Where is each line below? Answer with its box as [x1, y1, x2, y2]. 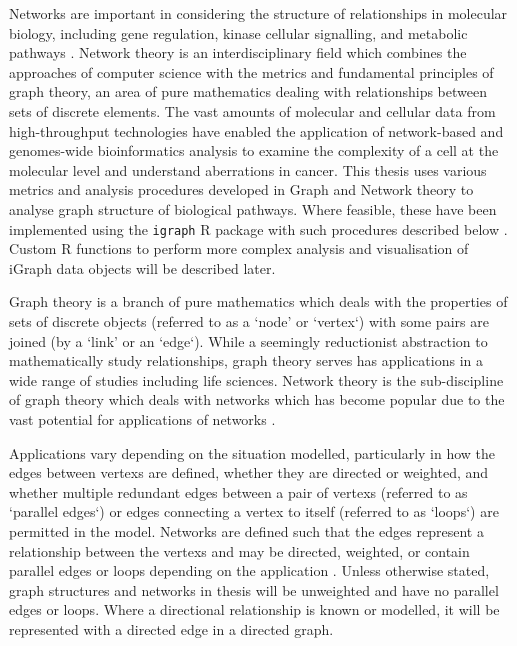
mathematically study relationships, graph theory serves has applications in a [9, 350, 483, 371]
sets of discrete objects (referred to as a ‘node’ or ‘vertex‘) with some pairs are [9, 310, 489, 331]
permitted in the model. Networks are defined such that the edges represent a [9, 520, 484, 541]
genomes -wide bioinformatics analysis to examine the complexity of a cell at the [9, 140, 499, 161]
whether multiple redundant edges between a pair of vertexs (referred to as [9, 481, 468, 502]
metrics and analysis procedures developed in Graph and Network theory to [9, 179, 474, 200]
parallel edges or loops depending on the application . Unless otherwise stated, [9, 560, 490, 581]
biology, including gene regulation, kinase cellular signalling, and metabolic [9, 22, 468, 43]
